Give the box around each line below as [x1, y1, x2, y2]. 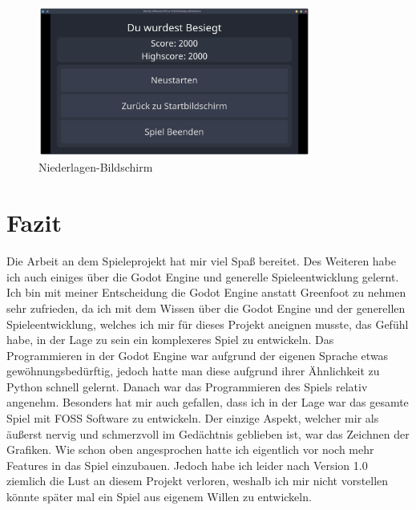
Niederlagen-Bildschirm [38, 159, 153, 176]
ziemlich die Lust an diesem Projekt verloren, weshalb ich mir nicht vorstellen [6, 472, 389, 489]
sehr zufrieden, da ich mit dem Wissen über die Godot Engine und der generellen [6, 299, 406, 316]
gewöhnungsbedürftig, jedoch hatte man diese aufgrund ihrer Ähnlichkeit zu [6, 362, 380, 379]
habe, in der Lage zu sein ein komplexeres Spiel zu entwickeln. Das [6, 331, 334, 348]
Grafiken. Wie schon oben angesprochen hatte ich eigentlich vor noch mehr [6, 441, 374, 458]
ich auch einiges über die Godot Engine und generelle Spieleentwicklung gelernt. [6, 268, 399, 285]
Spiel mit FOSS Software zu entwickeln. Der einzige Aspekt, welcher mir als [6, 410, 379, 427]
